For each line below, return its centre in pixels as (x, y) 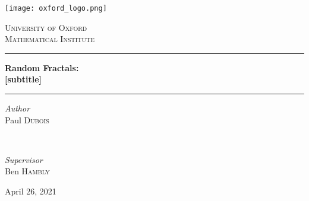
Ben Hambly (27, 171)
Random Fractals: (42, 67)
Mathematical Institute (50, 39)
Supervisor (24, 159)
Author (18, 108)
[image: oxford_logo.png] (56, 8)
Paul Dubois (27, 119)
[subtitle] (23, 79)
